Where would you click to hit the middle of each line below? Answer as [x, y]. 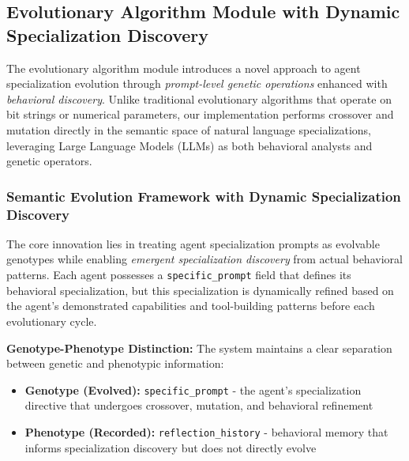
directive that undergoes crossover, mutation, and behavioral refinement [199, 405]
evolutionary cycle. [52, 321]
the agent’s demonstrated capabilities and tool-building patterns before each [191, 306]
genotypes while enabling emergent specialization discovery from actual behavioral [204, 259]
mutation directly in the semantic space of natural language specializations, [189, 129]
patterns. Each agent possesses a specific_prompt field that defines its [179, 275]
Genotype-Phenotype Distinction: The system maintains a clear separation [199, 348]
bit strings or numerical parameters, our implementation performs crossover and [200, 114]
